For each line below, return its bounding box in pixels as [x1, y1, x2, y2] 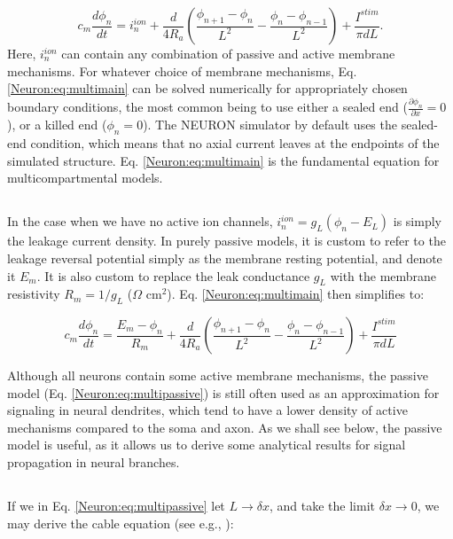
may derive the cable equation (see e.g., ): [7, 513, 234, 532]
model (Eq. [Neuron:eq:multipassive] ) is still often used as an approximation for [7, 383, 440, 402]
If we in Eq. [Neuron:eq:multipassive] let [7, 496, 225, 515]
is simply [393, 212, 441, 230]
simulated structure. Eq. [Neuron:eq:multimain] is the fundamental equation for [7, 151, 440, 169]
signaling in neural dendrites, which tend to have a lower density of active [7, 401, 408, 419]
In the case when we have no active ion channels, [7, 212, 273, 230]
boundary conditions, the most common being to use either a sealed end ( [7, 98, 408, 116]
